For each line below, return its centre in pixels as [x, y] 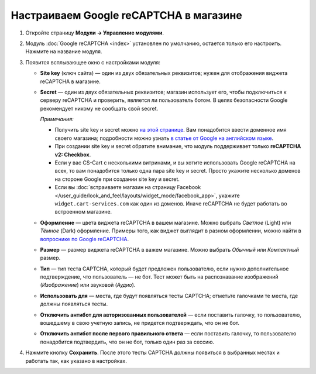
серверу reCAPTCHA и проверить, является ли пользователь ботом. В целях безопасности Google [164, 100]
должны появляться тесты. [74, 304]
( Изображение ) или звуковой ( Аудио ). [88, 285]
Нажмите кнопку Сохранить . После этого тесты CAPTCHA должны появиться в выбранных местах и [153, 353]
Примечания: [57, 119]
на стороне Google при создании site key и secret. [117, 179]
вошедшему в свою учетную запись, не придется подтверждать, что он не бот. [140, 323]
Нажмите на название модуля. [64, 52]
